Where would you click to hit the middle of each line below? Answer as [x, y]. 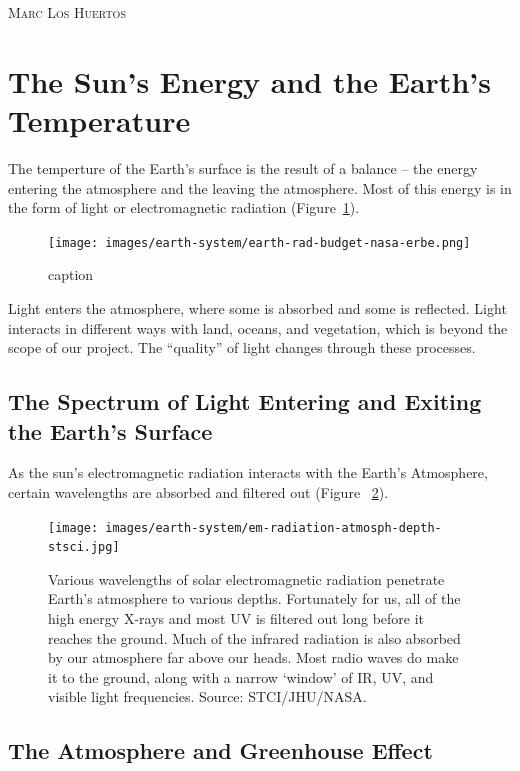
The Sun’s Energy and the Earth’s [249, 80]
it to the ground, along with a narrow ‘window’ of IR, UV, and [241, 676]
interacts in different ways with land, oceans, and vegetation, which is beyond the [258, 327]
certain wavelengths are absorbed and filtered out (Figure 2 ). [198, 491]
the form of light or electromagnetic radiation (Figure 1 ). [184, 207]
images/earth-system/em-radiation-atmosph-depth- [273, 527]
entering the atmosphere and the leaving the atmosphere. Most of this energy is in [260, 187]
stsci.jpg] [84, 547]
